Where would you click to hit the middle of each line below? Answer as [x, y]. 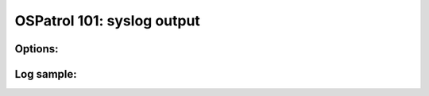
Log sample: [46, 74]
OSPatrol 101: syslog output [107, 21]
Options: [37, 49]
